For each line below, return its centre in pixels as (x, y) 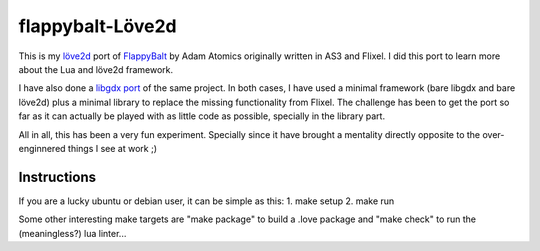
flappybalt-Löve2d (97, 26)
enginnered (42, 148)
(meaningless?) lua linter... (72, 233)
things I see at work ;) (112, 148)
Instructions (57, 176)
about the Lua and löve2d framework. (96, 69)
